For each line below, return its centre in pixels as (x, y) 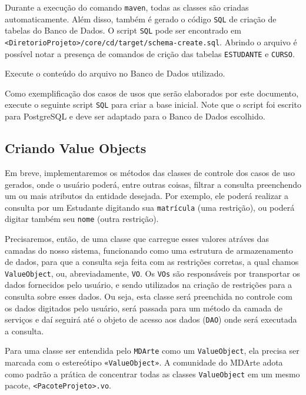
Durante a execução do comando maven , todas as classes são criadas (127, 7)
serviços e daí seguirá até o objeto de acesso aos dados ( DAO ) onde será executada (151, 319)
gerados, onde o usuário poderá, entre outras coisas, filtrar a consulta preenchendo (153, 184)
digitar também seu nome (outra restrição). (82, 219)
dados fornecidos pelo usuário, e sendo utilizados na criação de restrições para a (149, 285)
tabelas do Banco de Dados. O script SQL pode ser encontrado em (123, 30)
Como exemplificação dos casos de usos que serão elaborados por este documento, (152, 93)
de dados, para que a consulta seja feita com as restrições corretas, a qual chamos (152, 262)
